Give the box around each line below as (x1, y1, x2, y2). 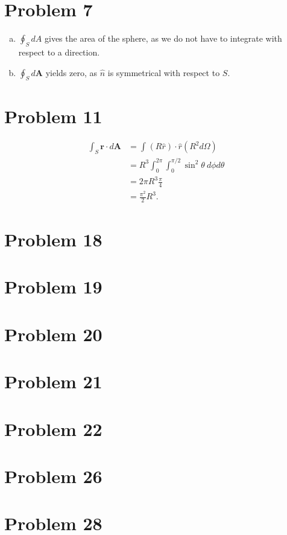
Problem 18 (4, 227, 102, 252)
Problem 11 (4, 103, 102, 128)
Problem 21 (4, 369, 102, 394)
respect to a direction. (18, 45, 100, 58)
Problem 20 (4, 321, 102, 346)
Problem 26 (4, 463, 102, 488)
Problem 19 (4, 274, 102, 299)
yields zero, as (45, 66, 98, 78)
